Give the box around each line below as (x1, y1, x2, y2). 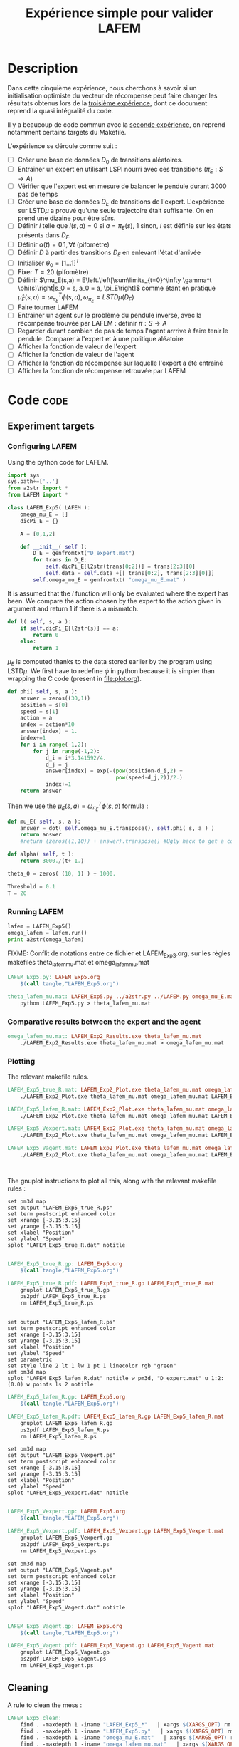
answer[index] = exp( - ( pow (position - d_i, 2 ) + (45, 767, 183, 774)
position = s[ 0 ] (20, 701, 69, 708)
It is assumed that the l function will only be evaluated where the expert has (7, 589, 229, 598)
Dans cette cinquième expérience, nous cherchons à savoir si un (7, 83, 197, 92)
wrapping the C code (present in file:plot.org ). (7, 674, 142, 683)
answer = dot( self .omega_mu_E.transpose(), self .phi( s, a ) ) (20, 824, 215, 831)
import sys (7, 472, 40, 479)
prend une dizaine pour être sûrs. (17, 214, 116, 222)
